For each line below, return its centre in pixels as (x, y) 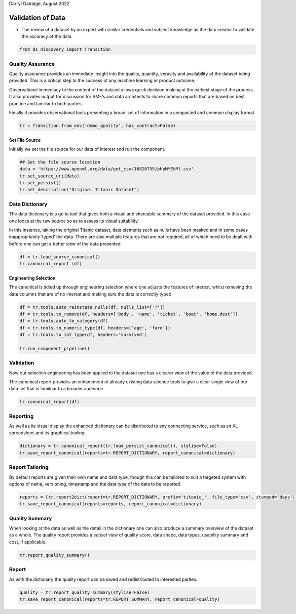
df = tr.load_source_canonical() (60, 257)
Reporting (21, 416)
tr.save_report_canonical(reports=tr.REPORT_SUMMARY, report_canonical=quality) (120, 599)
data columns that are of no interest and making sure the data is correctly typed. (91, 294)
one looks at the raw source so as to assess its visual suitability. (74, 221)
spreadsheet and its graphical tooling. (48, 433)
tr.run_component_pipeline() (55, 348)
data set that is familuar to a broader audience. (57, 389)
